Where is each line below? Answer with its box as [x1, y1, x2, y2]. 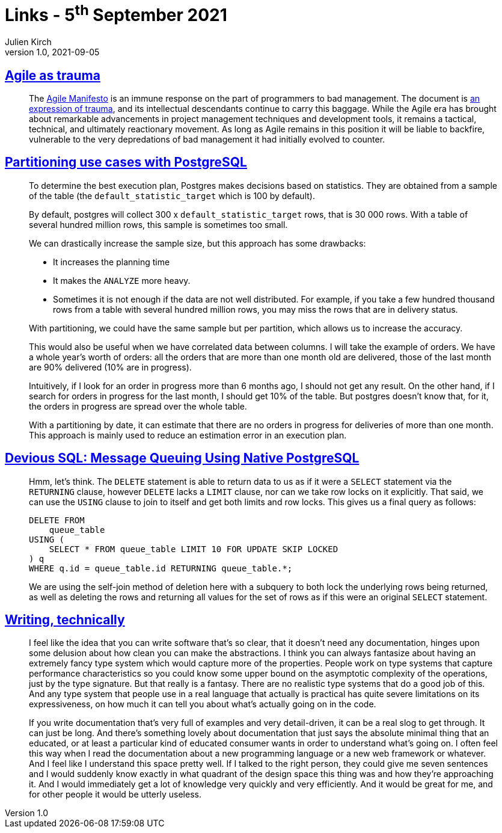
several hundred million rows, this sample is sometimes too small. [29, 219, 288, 230]
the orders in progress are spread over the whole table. [29, 401, 247, 411]
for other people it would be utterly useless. [29, 789, 201, 800]
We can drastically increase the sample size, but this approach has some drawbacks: [29, 238, 366, 248]
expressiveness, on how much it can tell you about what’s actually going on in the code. [29, 699, 376, 710]
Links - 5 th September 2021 [5, 1, 227, 26]
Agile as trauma [5, 67, 100, 83]
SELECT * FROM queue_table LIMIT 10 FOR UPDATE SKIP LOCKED [49, 544, 338, 554]
